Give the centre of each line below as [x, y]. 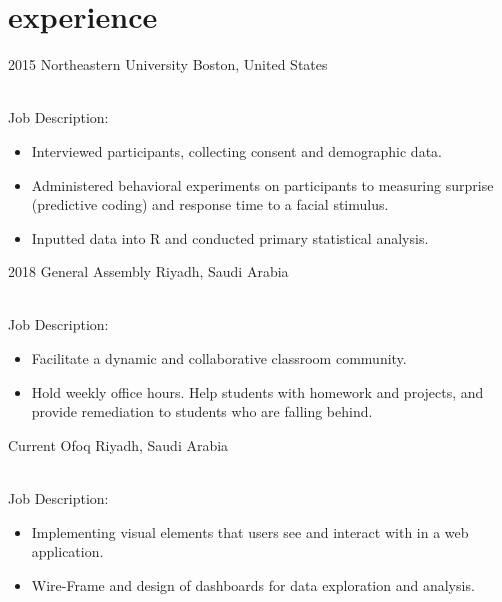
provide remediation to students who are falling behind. [202, 411]
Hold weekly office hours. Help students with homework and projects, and [257, 391]
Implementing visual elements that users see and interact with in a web [250, 531]
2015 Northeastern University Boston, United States [168, 64]
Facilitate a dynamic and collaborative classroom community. [219, 358]
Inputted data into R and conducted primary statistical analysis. [230, 237]
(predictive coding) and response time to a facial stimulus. [210, 204]
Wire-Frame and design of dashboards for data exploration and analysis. [253, 584]
